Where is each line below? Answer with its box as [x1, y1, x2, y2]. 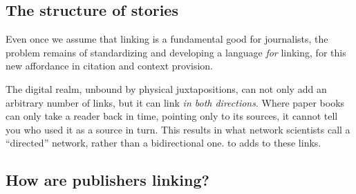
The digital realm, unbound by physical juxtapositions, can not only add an [6, 81, 327, 96]
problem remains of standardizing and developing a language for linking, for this [6, 45, 346, 59]
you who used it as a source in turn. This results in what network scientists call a [6, 122, 350, 136]
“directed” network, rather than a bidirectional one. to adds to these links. [6, 136, 321, 150]
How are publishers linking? [6, 169, 209, 191]
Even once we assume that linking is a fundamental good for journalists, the [6, 32, 328, 46]
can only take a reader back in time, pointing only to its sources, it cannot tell [6, 109, 338, 123]
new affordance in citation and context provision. [6, 58, 214, 73]
